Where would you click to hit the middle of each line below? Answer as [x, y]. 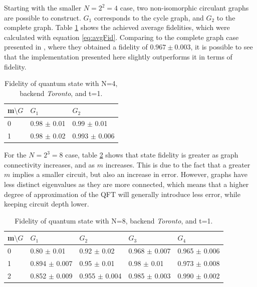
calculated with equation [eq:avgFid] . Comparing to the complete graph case [121, 37]
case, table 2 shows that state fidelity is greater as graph [152, 155]
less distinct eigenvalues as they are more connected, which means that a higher [126, 184]
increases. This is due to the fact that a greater [178, 164]
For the [15, 155]
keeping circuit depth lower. [47, 204]
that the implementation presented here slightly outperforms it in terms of [118, 56]
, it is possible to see [222, 47]
